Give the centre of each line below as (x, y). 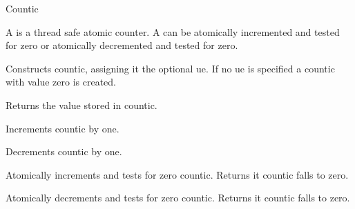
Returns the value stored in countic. (81, 104)
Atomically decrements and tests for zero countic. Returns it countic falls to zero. (178, 198)
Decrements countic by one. (64, 151)
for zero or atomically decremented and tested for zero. (122, 45)
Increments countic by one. (63, 128)
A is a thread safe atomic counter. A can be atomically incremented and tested (173, 31)
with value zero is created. (61, 82)
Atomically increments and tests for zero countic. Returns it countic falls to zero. (177, 174)
